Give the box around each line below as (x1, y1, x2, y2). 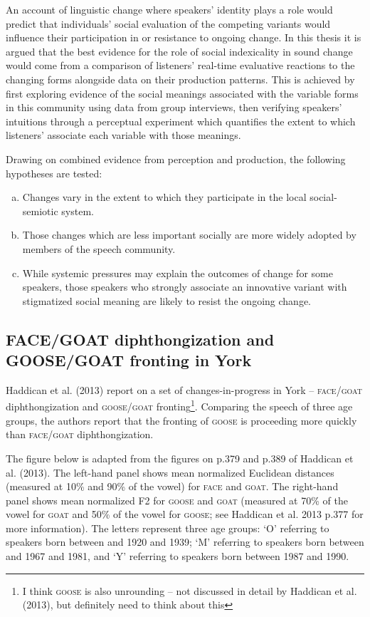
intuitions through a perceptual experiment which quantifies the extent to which (6, 113, 356, 128)
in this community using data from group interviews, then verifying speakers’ (6, 100, 342, 115)
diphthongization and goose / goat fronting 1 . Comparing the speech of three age (6, 397, 353, 414)
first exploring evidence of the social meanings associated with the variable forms (6, 85, 359, 100)
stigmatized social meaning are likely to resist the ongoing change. (22, 293, 311, 308)
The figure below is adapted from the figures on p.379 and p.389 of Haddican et (6, 450, 354, 465)
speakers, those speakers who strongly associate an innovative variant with (22, 279, 347, 294)
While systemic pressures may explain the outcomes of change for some (22, 265, 333, 280)
